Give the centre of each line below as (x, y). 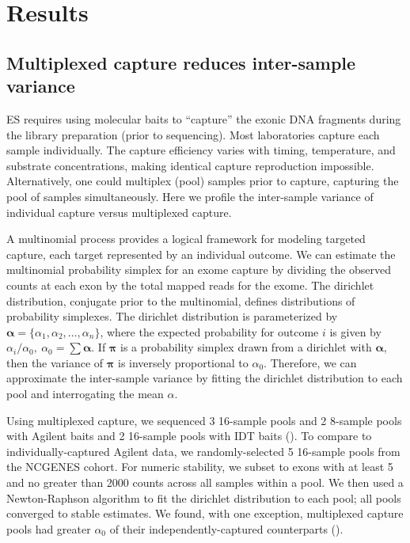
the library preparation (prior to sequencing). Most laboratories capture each (193, 134)
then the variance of (55, 362)
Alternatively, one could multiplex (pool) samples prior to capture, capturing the (203, 181)
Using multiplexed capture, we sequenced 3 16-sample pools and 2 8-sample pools (204, 420)
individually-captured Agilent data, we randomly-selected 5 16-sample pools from (203, 451)
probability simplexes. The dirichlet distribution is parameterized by (172, 316)
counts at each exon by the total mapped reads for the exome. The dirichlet (190, 285)
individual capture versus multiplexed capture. (119, 212)
